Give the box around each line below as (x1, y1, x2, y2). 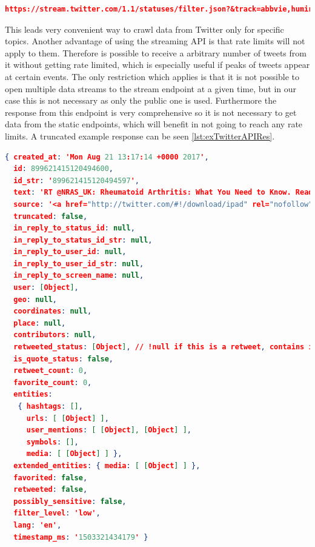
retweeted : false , (13, 485, 88, 494)
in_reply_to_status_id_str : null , (13, 235, 153, 244)
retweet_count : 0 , (13, 366, 88, 375)
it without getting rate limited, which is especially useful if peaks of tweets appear (5, 58, 310, 71)
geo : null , (13, 295, 57, 304)
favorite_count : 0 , (13, 378, 92, 387)
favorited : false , (13, 473, 88, 482)
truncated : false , (13, 212, 88, 221)
